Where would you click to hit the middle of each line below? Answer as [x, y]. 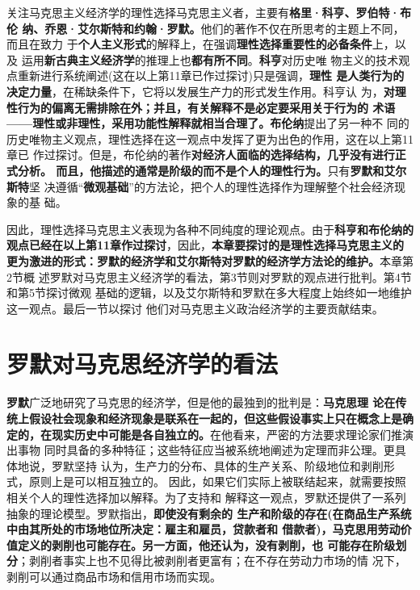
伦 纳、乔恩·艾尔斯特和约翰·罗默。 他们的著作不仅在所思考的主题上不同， [206, 28]
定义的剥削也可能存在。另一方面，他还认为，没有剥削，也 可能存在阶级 [206, 544]
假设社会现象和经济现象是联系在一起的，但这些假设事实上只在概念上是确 [221, 418]
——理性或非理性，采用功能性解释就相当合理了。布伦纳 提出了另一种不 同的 [208, 123]
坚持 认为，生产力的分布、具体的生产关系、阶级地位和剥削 [229, 465]
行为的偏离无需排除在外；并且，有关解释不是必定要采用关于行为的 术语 [206, 107]
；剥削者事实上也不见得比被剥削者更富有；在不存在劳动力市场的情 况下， [212, 561]
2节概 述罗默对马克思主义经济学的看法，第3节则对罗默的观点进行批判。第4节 [209, 276]
